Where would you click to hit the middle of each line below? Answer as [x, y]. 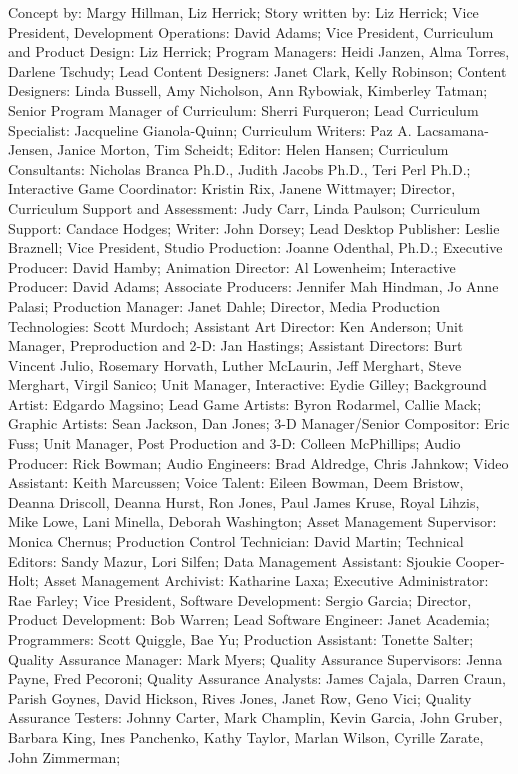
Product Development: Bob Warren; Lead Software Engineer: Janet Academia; [249, 619]
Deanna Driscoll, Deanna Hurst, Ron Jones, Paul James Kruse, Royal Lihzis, [244, 501]
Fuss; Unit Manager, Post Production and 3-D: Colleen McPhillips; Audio [234, 443]
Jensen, [30, 149]
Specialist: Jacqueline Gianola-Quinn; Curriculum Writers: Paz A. [210, 129]
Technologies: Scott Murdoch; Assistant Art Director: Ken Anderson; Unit [236, 325]
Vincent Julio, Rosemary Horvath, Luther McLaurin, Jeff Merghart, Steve [235, 364]
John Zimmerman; [64, 756]
